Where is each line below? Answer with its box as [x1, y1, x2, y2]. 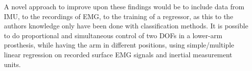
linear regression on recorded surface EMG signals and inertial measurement [4, 49, 232, 59]
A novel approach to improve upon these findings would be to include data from [4, 1, 245, 11]
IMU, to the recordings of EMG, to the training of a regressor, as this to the [4, 11, 233, 21]
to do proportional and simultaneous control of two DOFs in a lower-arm [4, 30, 223, 40]
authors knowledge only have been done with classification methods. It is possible [4, 21, 249, 31]
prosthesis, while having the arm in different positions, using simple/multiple [4, 40, 234, 50]
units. [4, 59, 21, 69]
